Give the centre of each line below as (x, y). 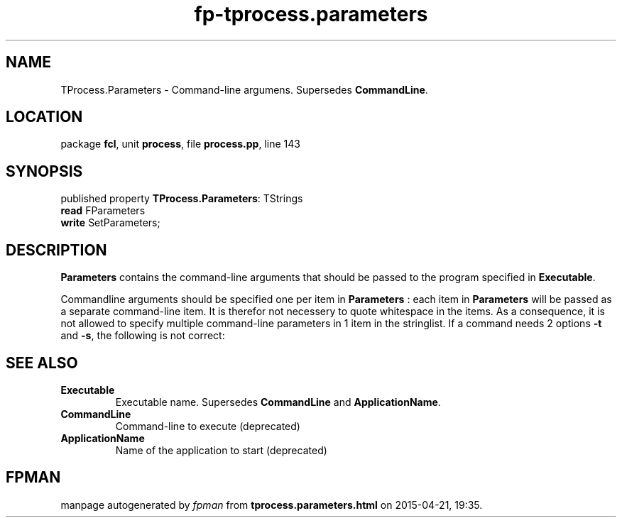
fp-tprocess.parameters (311, 14)
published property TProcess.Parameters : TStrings (182, 199)
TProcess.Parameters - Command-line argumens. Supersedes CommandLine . (244, 89)
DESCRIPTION (56, 250)
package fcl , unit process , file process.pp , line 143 (180, 144)
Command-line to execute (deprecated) (208, 426)
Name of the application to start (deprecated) (221, 450)
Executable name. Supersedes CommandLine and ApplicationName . (278, 402)
